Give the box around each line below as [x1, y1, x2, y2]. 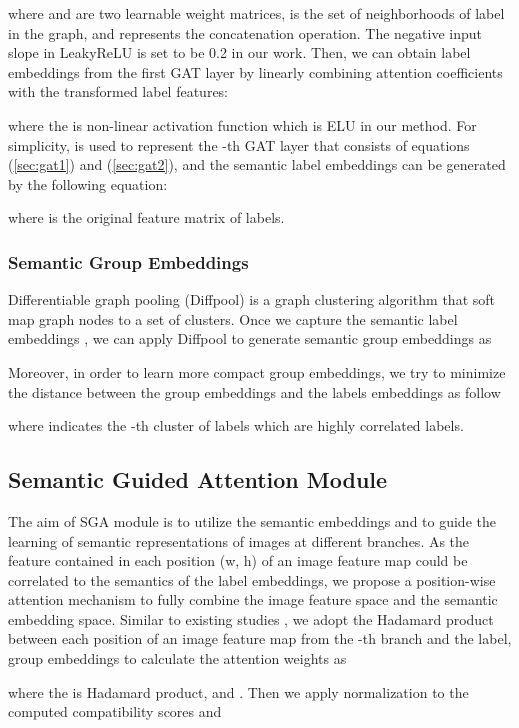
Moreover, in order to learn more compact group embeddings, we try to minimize [8, 361, 506, 382]
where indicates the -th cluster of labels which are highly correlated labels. [8, 415, 464, 436]
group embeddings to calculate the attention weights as [8, 648, 347, 669]
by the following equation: [8, 173, 168, 194]
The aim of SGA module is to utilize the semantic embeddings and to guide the [8, 510, 496, 531]
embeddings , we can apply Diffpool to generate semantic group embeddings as [8, 328, 492, 349]
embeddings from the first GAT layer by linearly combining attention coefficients [8, 61, 503, 82]
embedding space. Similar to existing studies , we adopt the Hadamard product [8, 608, 494, 629]
